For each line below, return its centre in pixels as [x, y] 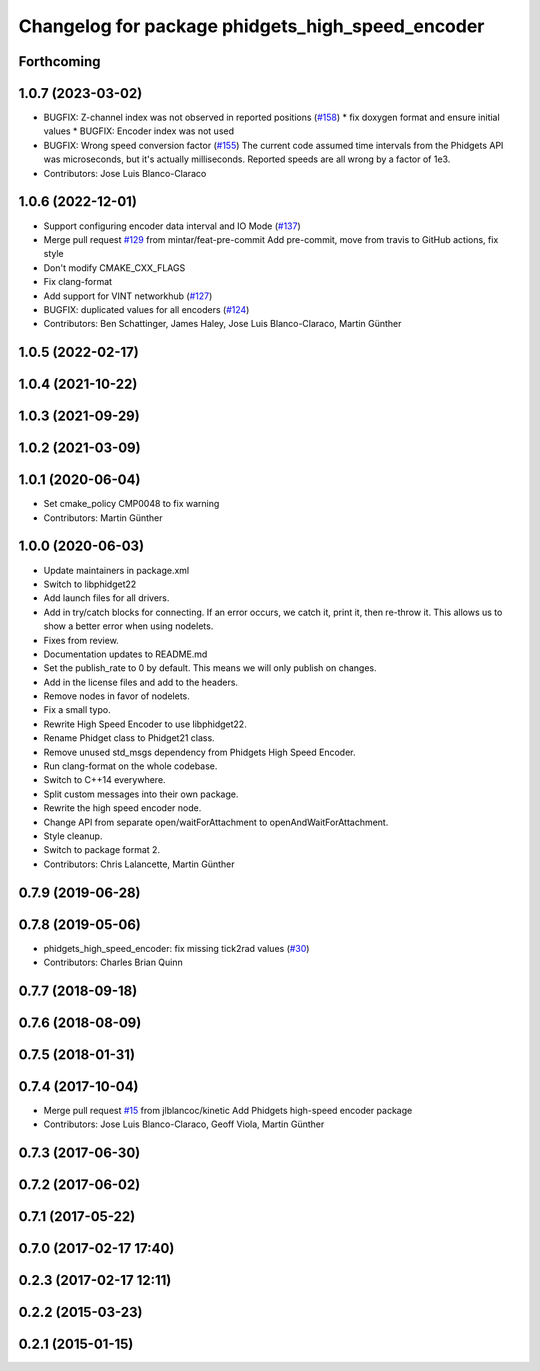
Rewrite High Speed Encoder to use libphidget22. [145, 724]
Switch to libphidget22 [90, 584]
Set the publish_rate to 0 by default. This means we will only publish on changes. [210, 668]
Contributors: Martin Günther [103, 517]
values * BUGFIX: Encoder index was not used [139, 131]
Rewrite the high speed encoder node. [122, 808]
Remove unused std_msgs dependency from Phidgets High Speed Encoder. [199, 752]
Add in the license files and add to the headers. [141, 682]
